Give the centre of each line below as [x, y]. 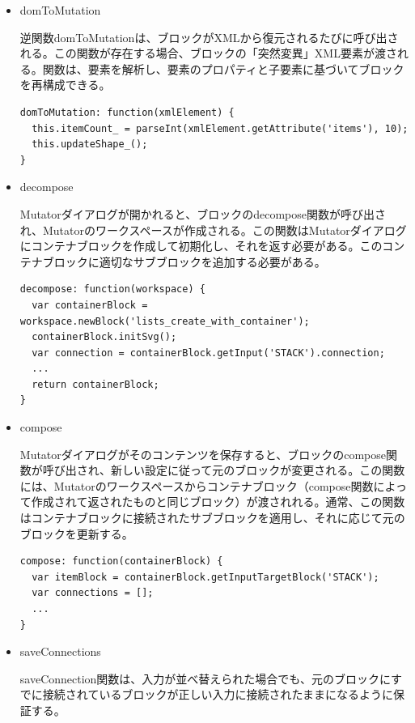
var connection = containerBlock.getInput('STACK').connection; [208, 353]
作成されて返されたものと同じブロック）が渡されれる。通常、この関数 [218, 502]
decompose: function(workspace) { [112, 289]
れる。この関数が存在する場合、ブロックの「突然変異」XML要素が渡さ [208, 53]
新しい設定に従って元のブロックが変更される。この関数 [258, 470]
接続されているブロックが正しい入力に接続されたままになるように [218, 694]
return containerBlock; [95, 384]
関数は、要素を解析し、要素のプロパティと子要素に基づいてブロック [223, 68]
